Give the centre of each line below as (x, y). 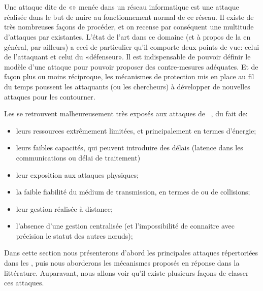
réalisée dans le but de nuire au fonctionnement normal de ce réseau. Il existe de (129, 17)
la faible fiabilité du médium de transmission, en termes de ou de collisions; (133, 192)
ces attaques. (24, 283)
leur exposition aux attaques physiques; (77, 174)
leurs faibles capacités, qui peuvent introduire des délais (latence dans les (129, 148)
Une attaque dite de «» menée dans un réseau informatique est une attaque (122, 7)
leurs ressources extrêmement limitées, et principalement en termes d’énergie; (136, 130)
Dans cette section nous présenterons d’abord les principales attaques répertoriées (131, 253)
